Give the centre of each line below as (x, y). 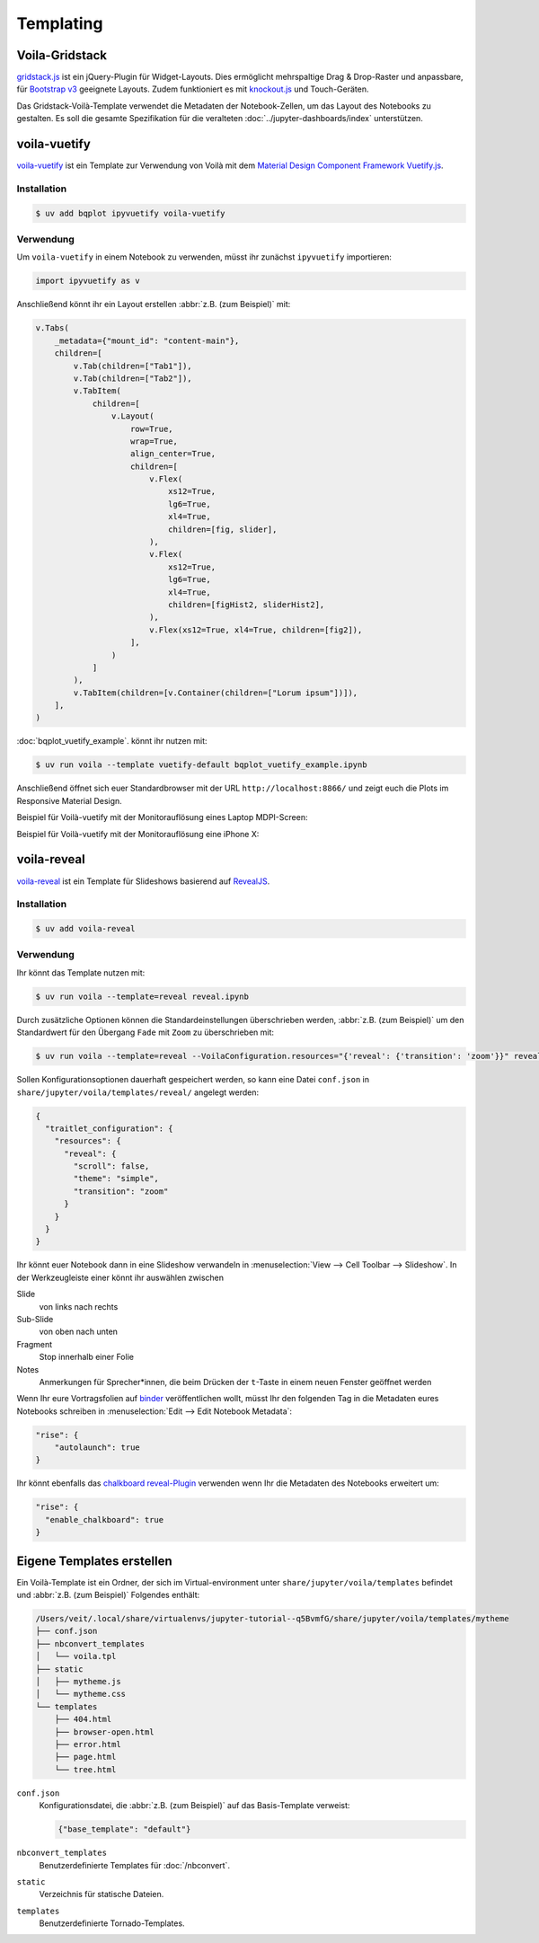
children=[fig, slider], (222, 529)
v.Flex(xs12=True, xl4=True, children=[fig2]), (256, 630)
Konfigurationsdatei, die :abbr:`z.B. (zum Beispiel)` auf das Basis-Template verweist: (194, 1806)
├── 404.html (83, 1719)
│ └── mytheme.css (80, 1694)
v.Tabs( (52, 328)
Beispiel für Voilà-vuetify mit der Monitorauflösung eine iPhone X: (138, 834)
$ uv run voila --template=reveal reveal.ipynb (142, 996)
